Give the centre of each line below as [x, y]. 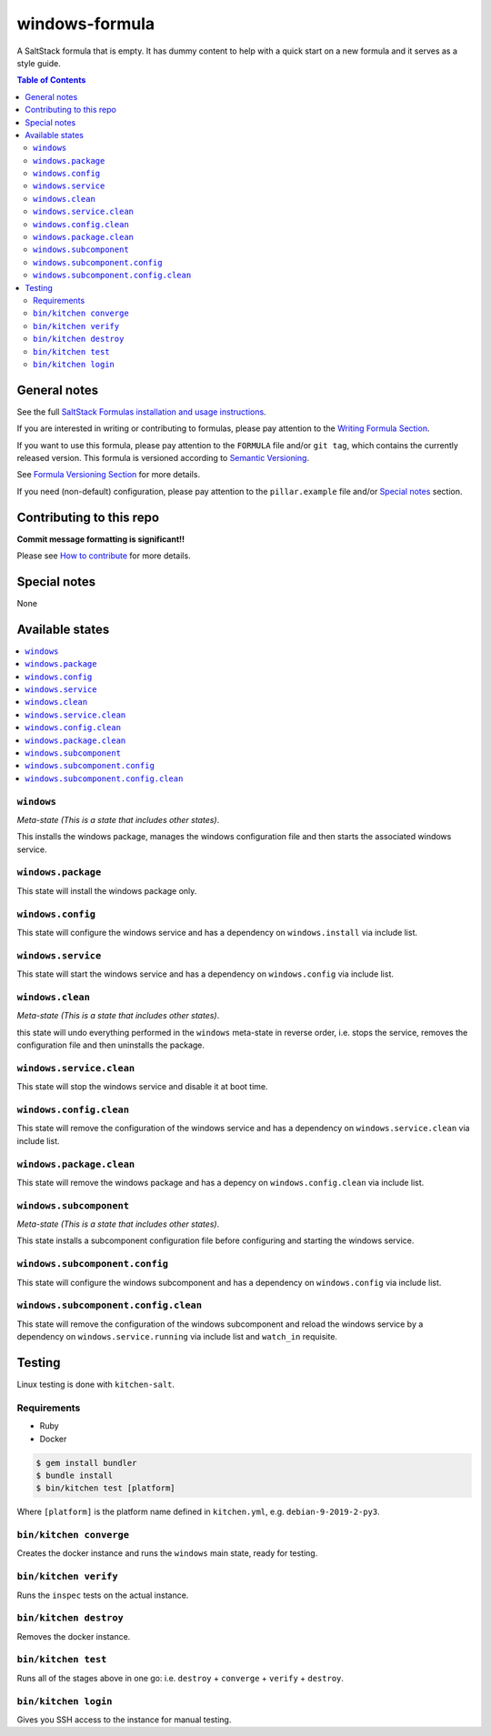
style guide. [39, 63]
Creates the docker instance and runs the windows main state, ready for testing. [167, 1553]
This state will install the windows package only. [107, 890]
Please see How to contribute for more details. [104, 556]
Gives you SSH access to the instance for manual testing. [124, 1720]
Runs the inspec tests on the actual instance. [103, 1595]
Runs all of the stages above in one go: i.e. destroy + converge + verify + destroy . [180, 1678]
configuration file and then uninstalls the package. [110, 1045]
